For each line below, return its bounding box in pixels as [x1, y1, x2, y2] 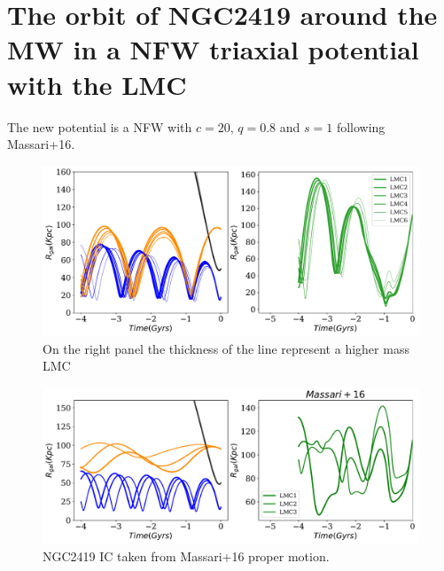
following [336, 117, 386, 136]
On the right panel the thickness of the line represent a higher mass [43, 339, 409, 357]
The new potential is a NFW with [7, 117, 192, 136]
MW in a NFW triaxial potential [7, 31, 419, 67]
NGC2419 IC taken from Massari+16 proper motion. [43, 546, 330, 565]
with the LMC [7, 66, 187, 102]
